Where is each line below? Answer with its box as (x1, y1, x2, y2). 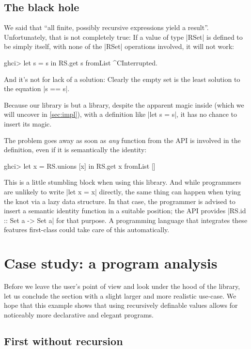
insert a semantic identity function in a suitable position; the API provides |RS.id (4, 206, 246, 216)
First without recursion (4, 333, 123, 348)
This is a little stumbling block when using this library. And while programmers (4, 177, 241, 187)
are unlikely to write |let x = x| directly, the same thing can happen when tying (4, 186, 241, 196)
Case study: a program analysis (4, 253, 218, 273)
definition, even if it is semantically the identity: (4, 144, 147, 155)
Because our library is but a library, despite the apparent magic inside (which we (4, 99, 244, 110)
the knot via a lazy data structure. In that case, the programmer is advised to (4, 196, 235, 206)
